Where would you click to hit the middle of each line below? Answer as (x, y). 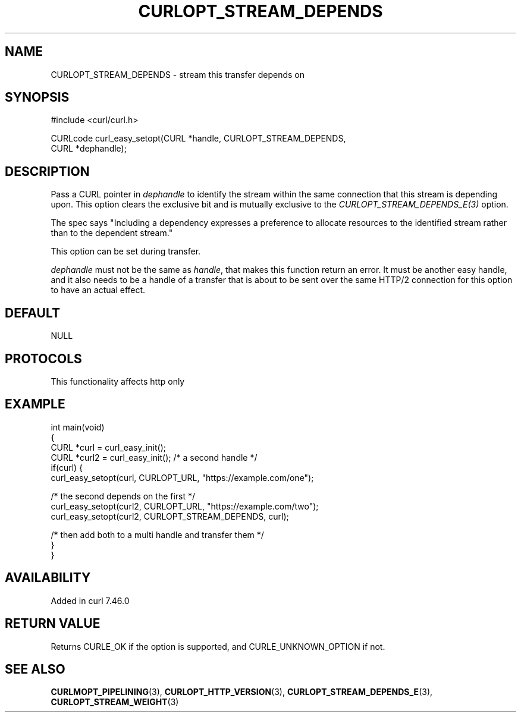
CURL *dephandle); (89, 149)
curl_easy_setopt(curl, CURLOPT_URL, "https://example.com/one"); (182, 477)
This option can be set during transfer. (126, 251)
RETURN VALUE (53, 624)
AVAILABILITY (48, 578)
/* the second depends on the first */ (123, 496)
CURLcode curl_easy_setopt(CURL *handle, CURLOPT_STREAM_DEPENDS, (198, 139)
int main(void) (78, 427)
